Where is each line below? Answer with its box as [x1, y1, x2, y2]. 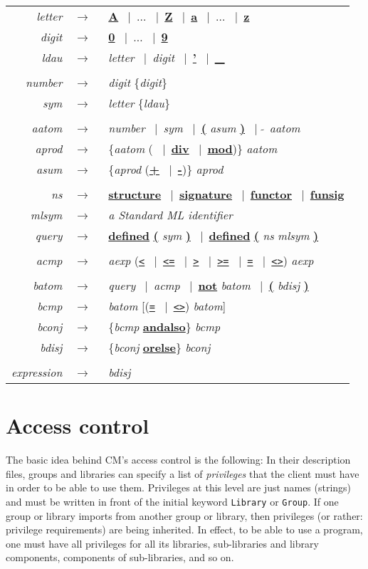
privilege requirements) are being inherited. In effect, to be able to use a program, [6, 522, 363, 537]
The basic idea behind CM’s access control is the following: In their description [6, 452, 351, 467]
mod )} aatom [207, 140, 278, 157]
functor [250, 186, 293, 202]
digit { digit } [108, 74, 168, 90]
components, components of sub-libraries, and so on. [6, 550, 234, 565]
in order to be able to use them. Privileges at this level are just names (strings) [6, 480, 352, 495]
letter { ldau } [108, 95, 170, 111]
